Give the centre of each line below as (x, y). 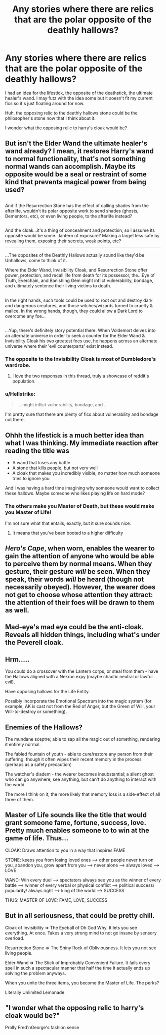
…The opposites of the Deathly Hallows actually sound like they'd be (75, 255)
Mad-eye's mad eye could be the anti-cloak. (75, 627)
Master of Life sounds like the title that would (76, 815)
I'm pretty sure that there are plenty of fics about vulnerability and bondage (82, 414)
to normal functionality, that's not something (76, 159)
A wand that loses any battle (41, 463)
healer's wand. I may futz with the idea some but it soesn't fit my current (79, 98)
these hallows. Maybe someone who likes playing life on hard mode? (75, 493)
